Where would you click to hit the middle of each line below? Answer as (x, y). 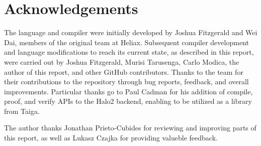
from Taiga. (22, 111)
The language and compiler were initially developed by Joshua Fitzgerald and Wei (131, 32)
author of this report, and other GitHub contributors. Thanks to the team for (124, 71)
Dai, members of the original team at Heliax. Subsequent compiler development (126, 42)
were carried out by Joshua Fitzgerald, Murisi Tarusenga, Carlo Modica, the (122, 61)
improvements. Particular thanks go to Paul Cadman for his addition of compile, (128, 91)
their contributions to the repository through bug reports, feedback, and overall (126, 82)
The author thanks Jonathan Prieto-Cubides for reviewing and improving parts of (130, 128)
